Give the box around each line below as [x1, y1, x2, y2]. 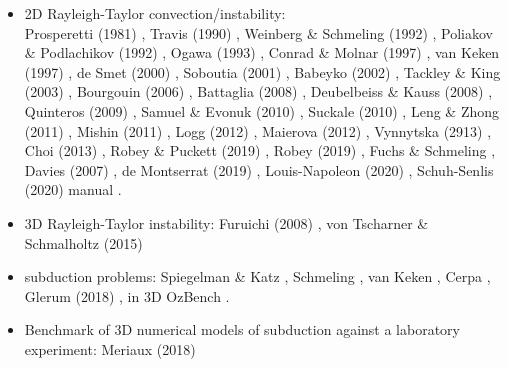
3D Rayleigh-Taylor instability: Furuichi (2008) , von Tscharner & [24, 212, 429, 233]
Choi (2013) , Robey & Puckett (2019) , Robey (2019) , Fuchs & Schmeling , [24, 140, 496, 161]
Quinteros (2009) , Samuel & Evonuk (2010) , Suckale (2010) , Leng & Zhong [24, 100, 500, 121]
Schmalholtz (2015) [24, 232, 143, 253]
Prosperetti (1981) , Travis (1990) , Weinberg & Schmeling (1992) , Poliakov [24, 22, 493, 43]
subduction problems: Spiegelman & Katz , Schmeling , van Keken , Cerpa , [24, 266, 491, 287]
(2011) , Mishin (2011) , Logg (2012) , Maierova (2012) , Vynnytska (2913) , [24, 120, 492, 141]
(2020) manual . [24, 179, 122, 200]
